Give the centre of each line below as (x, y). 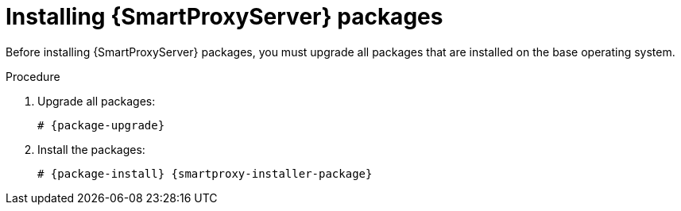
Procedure (33, 76)
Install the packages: (91, 149)
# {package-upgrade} (101, 125)
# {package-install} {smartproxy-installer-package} (205, 173)
